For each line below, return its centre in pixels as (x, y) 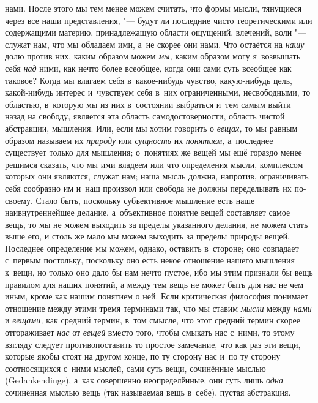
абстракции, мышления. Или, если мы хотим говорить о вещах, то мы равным (151, 128)
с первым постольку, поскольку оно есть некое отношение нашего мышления (150, 260)
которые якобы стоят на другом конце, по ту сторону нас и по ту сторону (143, 356)
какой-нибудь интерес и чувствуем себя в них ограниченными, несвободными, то (158, 92)
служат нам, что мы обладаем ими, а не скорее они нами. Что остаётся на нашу (155, 44)
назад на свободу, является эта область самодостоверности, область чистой (145, 116)
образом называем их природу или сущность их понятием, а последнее (139, 140)
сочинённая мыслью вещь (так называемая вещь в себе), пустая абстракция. (148, 392)
